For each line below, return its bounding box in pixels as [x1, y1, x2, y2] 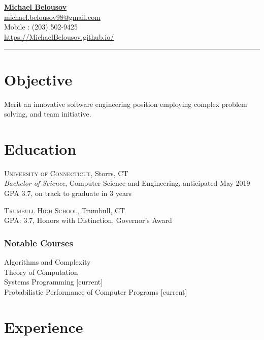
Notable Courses [4, 236, 73, 249]
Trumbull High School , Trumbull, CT [4, 205, 125, 215]
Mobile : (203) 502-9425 [4, 21, 78, 32]
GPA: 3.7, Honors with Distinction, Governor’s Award [4, 215, 172, 225]
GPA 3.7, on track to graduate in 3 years [4, 188, 131, 198]
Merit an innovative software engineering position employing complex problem [4, 98, 247, 109]
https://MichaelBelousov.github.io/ [4, 31, 114, 42]
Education [4, 138, 77, 159]
